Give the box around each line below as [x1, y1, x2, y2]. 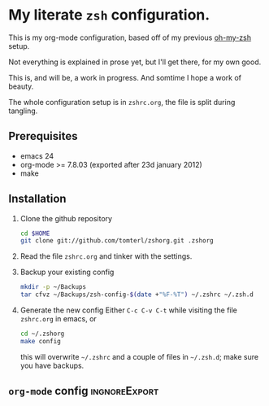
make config [20, 337, 61, 345]
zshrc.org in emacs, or [20, 314, 98, 324]
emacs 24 [20, 151, 54, 160]
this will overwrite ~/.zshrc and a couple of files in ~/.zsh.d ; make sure [20, 351, 258, 361]
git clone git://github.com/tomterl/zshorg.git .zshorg [20, 237, 214, 245]
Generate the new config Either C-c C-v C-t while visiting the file [20, 305, 238, 315]
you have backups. [20, 360, 85, 370]
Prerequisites [8, 129, 78, 143]
